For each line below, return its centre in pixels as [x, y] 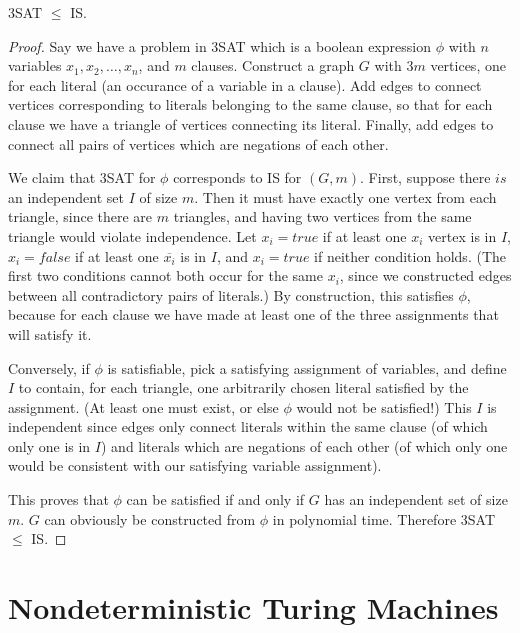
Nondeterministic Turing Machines [253, 607]
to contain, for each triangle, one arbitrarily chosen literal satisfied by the [243, 387]
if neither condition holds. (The [410, 255]
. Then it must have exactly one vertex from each [345, 196]
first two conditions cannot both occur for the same [165, 275]
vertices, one [468, 65]
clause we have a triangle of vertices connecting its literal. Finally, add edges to [251, 123]
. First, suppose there [425, 177]
